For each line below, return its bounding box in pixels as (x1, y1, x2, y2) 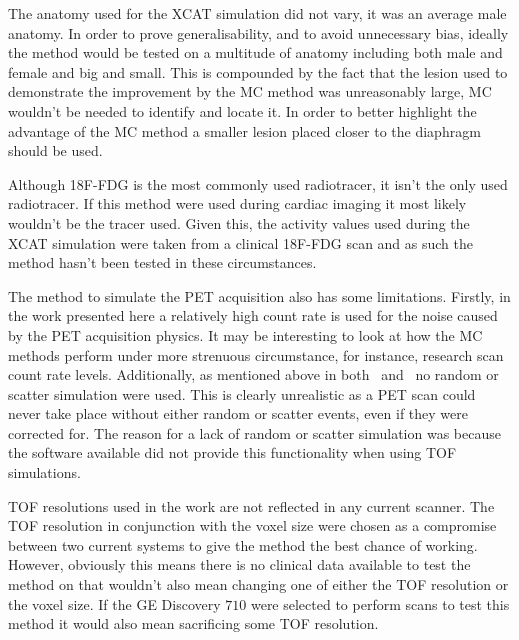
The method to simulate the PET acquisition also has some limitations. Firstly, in (8, 285, 511, 306)
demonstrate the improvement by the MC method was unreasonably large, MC (8, 81, 492, 102)
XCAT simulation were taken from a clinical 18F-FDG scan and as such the (8, 232, 473, 253)
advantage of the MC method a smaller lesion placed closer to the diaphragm (8, 120, 481, 141)
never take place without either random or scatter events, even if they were (8, 403, 468, 424)
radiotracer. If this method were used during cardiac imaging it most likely (8, 193, 467, 214)
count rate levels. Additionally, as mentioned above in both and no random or (8, 364, 499, 385)
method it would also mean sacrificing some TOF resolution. (8, 613, 379, 634)
